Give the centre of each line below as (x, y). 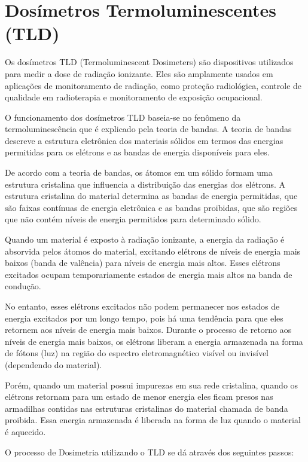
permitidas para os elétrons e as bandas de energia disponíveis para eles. (137, 152)
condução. (23, 286)
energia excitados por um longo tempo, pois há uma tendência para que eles (144, 318)
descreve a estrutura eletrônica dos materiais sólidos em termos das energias (144, 140)
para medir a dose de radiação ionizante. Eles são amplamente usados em (139, 73)
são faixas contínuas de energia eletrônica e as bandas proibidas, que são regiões (151, 207)
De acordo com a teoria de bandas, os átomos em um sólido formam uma (139, 172)
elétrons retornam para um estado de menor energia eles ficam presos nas (139, 397)
